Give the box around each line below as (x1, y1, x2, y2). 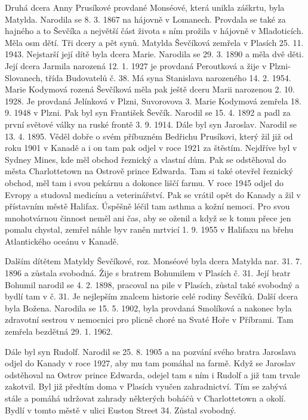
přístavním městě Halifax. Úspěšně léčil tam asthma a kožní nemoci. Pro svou (5, 200, 290, 212)
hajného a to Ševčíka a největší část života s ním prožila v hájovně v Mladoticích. (5, 24, 304, 37)
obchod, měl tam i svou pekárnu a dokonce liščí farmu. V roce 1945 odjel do (5, 176, 284, 189)
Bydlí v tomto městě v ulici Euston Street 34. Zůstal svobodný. (5, 403, 236, 416)
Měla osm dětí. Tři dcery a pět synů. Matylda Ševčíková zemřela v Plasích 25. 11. (5, 36, 304, 48)
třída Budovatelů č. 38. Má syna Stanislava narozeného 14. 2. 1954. (45, 71, 291, 84)
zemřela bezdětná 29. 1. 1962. (5, 325, 113, 338)
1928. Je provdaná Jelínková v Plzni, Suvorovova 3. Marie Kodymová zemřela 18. (5, 94, 301, 107)
